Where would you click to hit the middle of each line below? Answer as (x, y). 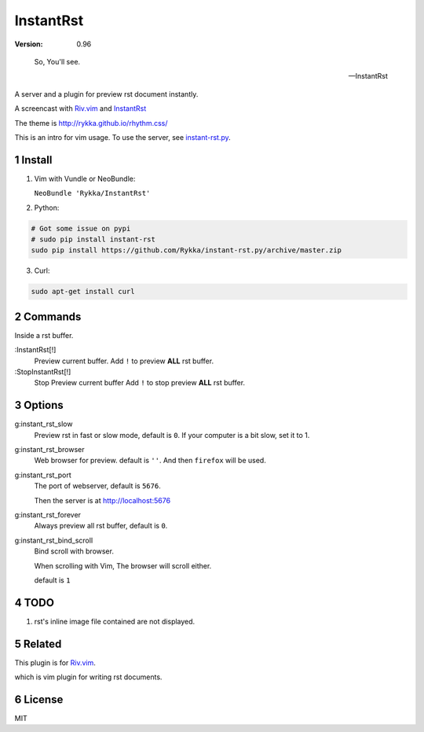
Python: (47, 208)
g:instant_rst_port (43, 475)
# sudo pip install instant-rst (93, 239)
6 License (39, 699)
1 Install (33, 160)
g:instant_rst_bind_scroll (54, 540)
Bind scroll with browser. (74, 551)
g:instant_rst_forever (48, 515)
